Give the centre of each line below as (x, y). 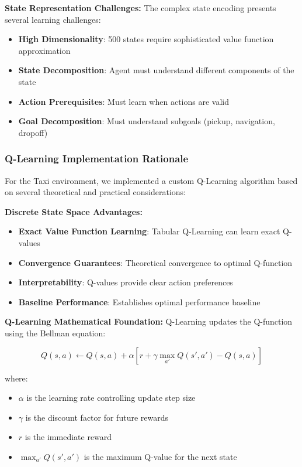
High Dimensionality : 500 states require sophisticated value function (146, 39)
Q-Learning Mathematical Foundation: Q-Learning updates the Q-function (149, 321)
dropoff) (33, 132)
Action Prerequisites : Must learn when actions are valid (124, 101)
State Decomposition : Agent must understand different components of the (156, 70)
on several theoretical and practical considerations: (95, 192)
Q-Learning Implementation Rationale (97, 158)
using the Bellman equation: (55, 333)
